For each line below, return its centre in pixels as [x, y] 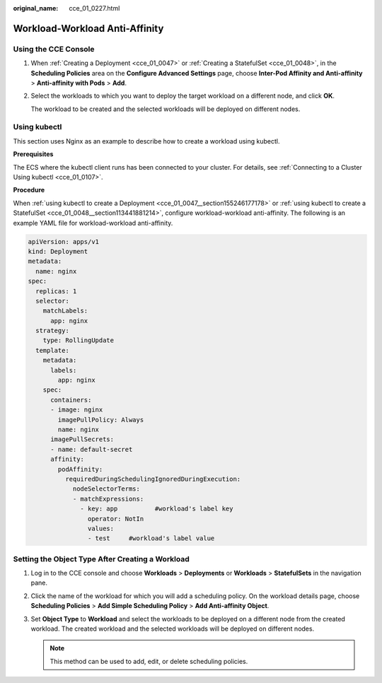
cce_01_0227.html [94, 8]
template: [53, 350]
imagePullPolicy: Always [101, 420]
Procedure [29, 190]
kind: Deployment [58, 251]
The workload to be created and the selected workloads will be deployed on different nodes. [166, 109]
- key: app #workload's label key [157, 509]
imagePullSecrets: [82, 439]
